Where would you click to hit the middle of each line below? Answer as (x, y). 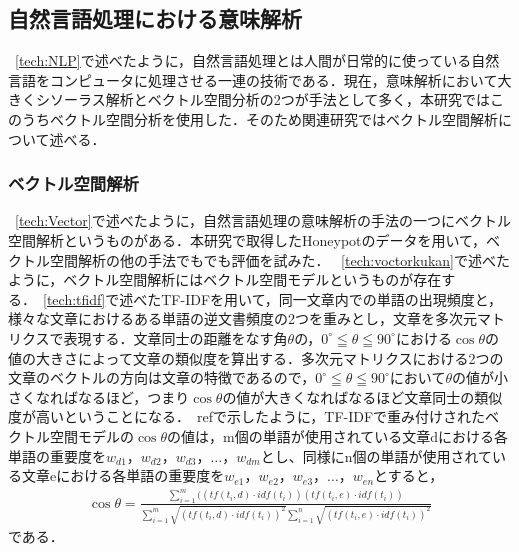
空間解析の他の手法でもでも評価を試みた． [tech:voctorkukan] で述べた (279, 259)
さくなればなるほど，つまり (99, 396)
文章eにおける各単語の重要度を (123, 475)
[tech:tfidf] (74, 298)
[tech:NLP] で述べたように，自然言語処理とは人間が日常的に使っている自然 (257, 60)
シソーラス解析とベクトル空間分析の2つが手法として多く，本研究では (262, 99)
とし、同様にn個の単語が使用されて (376, 455)
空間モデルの (91, 435)
